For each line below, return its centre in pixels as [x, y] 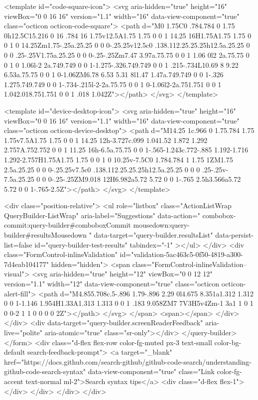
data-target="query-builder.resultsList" [153, 235]
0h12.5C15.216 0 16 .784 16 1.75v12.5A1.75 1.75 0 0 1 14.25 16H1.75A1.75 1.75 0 [128, 35]
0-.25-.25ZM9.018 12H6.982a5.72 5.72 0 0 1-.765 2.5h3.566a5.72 [144, 179]
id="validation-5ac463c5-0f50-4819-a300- [181, 254]
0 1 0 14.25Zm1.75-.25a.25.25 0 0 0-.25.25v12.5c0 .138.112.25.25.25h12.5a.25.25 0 [127, 45]
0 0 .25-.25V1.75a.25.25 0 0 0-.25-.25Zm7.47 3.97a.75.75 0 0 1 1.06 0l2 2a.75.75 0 [127, 55]
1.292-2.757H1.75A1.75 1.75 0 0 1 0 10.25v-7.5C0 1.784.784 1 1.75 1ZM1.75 [119, 159]
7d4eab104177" [27, 264]
